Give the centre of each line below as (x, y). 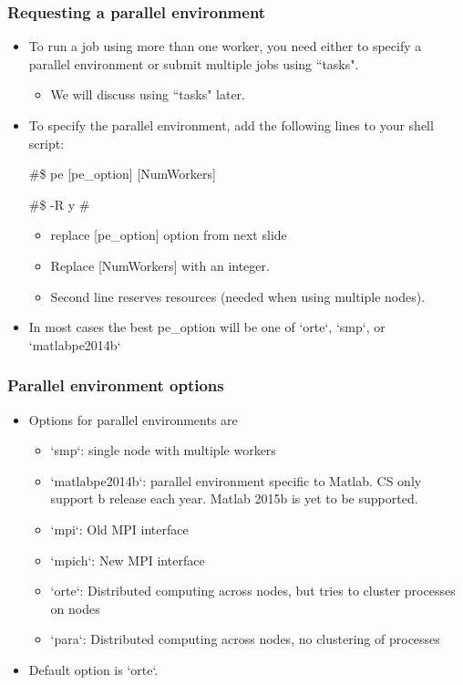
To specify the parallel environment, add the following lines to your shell (231, 125)
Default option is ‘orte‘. (93, 669)
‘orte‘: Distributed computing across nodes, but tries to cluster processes (253, 591)
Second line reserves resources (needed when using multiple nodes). (238, 296)
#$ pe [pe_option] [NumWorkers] (122, 174)
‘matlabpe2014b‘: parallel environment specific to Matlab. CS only (236, 480)
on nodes (75, 608)
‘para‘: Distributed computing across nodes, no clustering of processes (245, 639)
